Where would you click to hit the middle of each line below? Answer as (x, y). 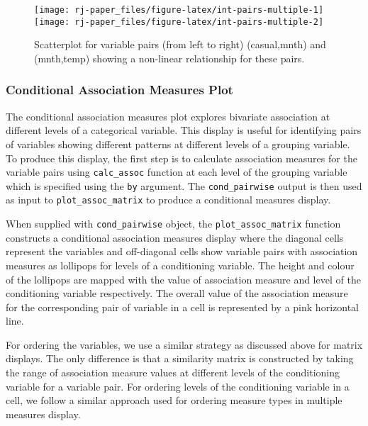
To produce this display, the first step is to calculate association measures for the (182, 158)
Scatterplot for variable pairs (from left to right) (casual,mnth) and (180, 44)
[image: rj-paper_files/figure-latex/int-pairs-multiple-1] (179, 10)
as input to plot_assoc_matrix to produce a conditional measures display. (168, 200)
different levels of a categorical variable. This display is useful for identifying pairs (184, 130)
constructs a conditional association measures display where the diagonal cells (175, 237)
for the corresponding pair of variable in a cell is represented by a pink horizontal (182, 307)
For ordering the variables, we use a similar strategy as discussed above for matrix (184, 344)
